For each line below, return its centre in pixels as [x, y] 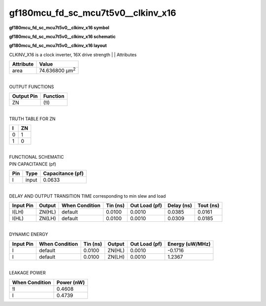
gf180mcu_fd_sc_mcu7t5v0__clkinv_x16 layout [58, 46]
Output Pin [25, 96]
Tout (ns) [209, 205]
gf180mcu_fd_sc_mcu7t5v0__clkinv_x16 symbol [59, 28]
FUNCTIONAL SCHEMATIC [36, 157]
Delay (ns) [180, 205]
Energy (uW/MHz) [189, 244]
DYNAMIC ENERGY [29, 235]
